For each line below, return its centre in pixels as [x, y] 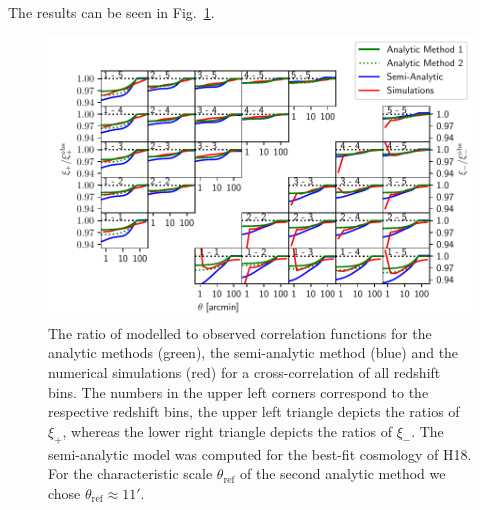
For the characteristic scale [130, 473]
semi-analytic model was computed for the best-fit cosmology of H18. [260, 453]
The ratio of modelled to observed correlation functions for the [240, 332]
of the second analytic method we [343, 473]
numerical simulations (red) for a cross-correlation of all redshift [244, 372]
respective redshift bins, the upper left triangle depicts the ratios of [254, 411]
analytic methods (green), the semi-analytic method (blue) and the [253, 352]
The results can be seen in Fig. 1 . [111, 12]
